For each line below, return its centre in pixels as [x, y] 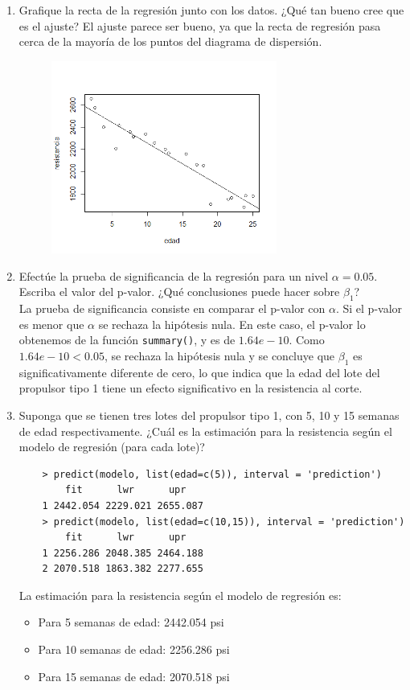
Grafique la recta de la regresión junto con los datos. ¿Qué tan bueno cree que [211, 10]
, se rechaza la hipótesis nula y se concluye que [219, 355]
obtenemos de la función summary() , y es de [127, 340]
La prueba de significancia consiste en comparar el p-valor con [172, 308]
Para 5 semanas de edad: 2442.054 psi [131, 622]
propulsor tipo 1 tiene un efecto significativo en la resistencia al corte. [191, 388]
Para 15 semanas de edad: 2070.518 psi [134, 676]
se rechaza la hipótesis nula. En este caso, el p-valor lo [232, 324]
